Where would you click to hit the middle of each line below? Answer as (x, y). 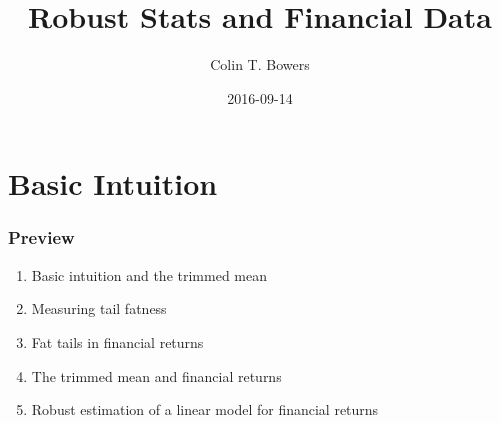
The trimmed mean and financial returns (156, 375)
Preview (41, 237)
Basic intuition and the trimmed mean (149, 274)
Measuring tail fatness (99, 308)
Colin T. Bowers (260, 64)
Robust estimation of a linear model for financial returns (205, 409)
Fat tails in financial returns (117, 341)
